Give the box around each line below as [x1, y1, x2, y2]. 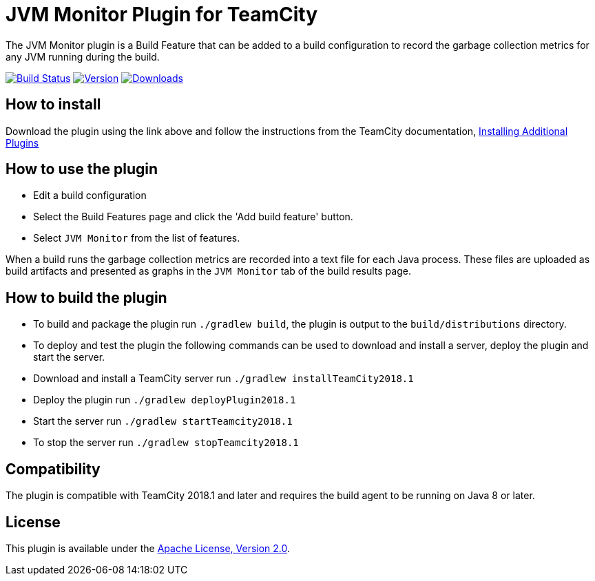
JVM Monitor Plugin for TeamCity [6, 3, 317, 26]
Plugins [6, 136, 39, 149]
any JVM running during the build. [6, 50, 160, 63]
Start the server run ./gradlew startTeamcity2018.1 [33, 415, 293, 427]
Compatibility [6, 460, 101, 478]
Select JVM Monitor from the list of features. [33, 232, 240, 244]
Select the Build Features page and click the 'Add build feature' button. [33, 211, 353, 223]
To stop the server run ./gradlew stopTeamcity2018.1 [33, 436, 299, 449]
